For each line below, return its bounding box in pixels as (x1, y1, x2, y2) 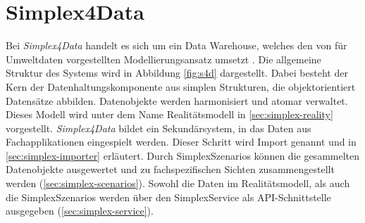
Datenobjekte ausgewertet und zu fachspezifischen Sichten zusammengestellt (6, 162, 335, 177)
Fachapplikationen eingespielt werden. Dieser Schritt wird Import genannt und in (6, 134, 357, 149)
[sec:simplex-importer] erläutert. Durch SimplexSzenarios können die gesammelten (6, 148, 360, 163)
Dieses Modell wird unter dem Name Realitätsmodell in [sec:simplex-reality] (6, 107, 333, 122)
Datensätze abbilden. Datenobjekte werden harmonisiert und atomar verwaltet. (6, 93, 348, 108)
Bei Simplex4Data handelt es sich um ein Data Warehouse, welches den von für (6, 38, 347, 53)
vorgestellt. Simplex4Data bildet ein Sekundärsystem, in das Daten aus (6, 120, 311, 135)
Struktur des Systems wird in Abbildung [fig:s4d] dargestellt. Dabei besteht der (6, 65, 348, 80)
